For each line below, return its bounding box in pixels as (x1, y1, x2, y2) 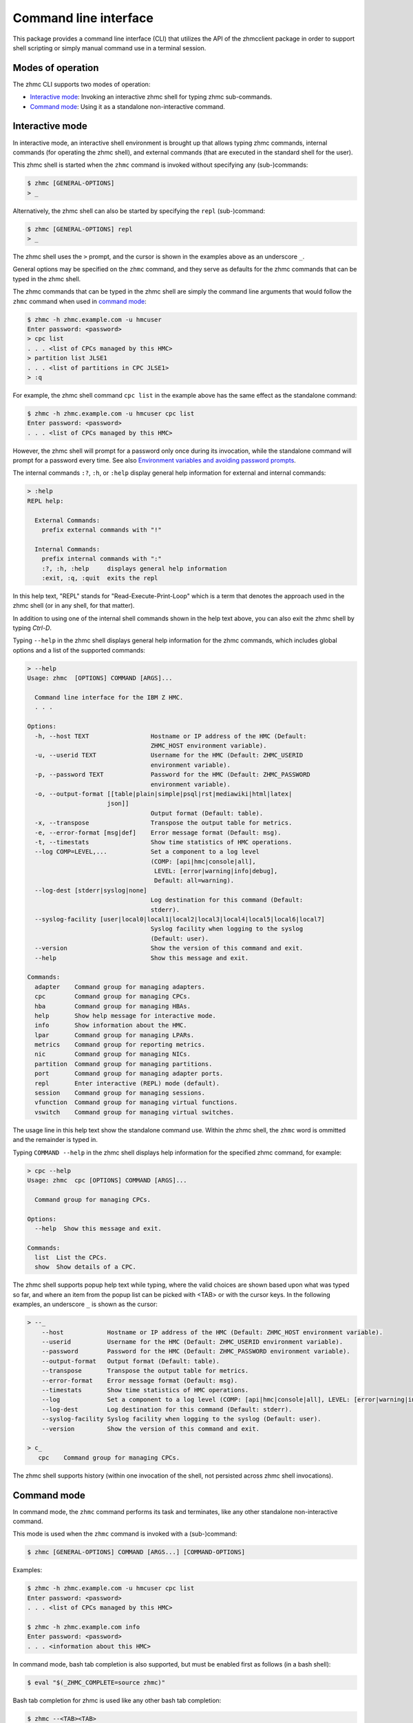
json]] (107, 799, 129, 808)
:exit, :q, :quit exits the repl (41, 574, 158, 582)
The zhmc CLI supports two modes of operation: (12, 80, 151, 88)
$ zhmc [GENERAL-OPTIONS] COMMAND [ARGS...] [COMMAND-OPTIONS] (27, 1548, 246, 1556)
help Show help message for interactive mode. (34, 1012, 216, 1019)
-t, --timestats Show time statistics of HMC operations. (34, 838, 293, 846)
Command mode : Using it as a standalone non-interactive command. (30, 102, 225, 110)
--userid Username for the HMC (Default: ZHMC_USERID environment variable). (41, 1338, 343, 1346)
